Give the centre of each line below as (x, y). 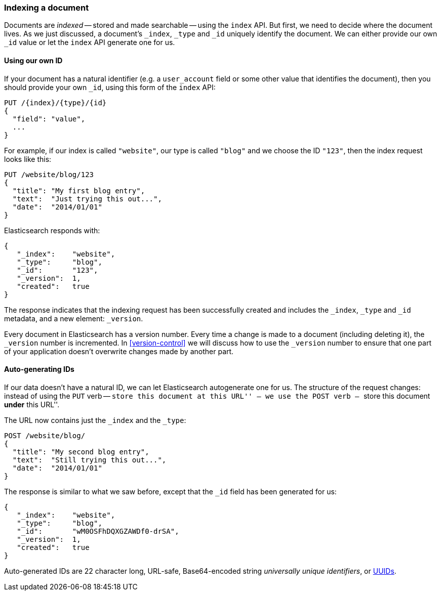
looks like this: (28, 159)
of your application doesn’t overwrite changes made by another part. (119, 351)
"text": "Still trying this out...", (89, 460)
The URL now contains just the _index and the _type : (95, 420)
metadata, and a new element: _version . (74, 318)
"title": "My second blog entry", (81, 452)
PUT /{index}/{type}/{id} (55, 102)
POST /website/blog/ (45, 435)
